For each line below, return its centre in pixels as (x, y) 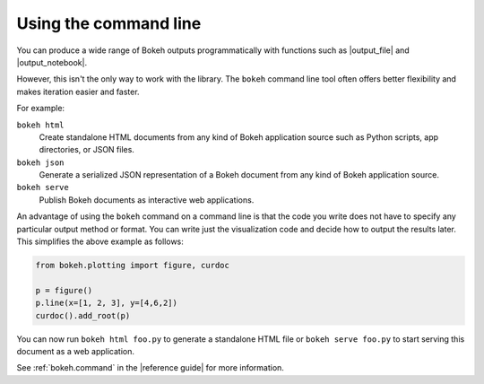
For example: (41, 109)
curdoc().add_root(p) (83, 315)
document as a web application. (75, 351)
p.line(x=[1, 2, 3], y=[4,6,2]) (107, 303)
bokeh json (40, 162)
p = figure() (64, 290)
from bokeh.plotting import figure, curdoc (133, 265)
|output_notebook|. (52, 62)
